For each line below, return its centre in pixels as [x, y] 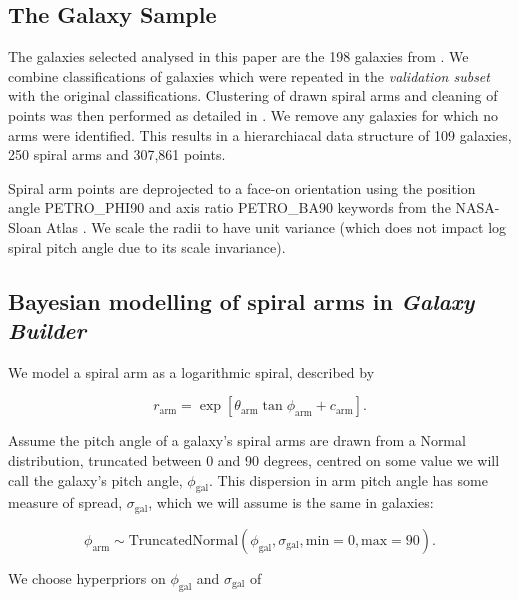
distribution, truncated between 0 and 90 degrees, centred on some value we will [254, 459]
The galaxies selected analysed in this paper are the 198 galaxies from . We [238, 56]
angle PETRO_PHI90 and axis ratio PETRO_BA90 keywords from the [229, 207]
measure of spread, [65, 502]
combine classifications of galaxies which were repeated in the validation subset [249, 75]
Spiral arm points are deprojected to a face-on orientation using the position [242, 187]
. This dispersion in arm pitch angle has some [348, 479]
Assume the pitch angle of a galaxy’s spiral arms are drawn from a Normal [237, 440]
